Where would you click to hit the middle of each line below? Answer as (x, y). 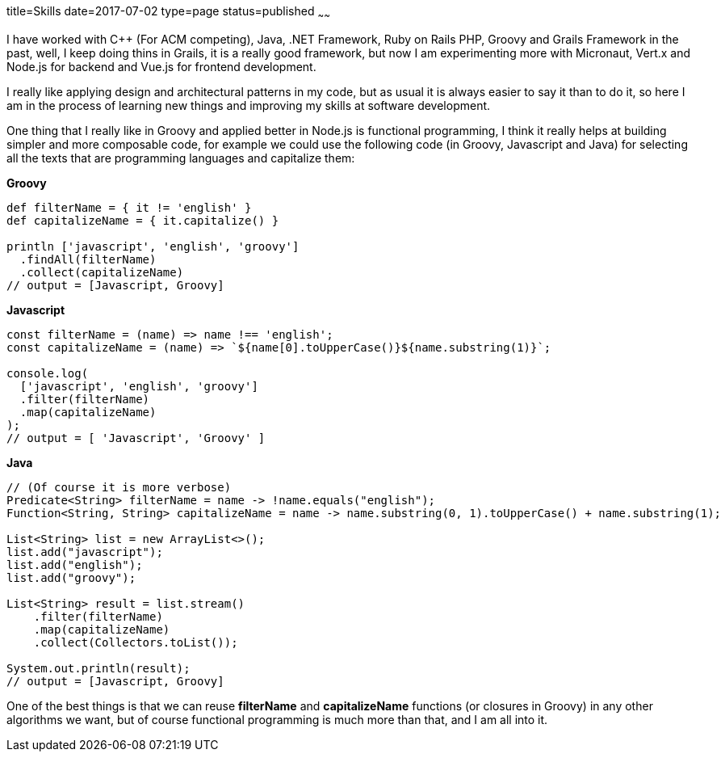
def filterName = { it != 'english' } (129, 207)
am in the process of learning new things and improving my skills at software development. (249, 105)
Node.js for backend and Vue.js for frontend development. (161, 66)
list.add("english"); (75, 564)
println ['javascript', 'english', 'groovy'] (153, 246)
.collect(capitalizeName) (102, 272)
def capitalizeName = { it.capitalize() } (143, 220)
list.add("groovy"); (71, 577)
